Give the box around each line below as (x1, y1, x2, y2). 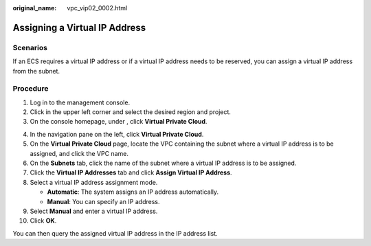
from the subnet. (12, 67, 60, 75)
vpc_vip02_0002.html (67, 4, 128, 12)
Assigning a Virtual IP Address (12, 21, 146, 34)
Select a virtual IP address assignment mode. (30, 178, 158, 186)
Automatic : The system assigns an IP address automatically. (47, 188, 219, 196)
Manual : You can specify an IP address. (47, 197, 160, 205)
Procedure (12, 84, 49, 93)
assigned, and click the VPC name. (30, 149, 128, 157)
